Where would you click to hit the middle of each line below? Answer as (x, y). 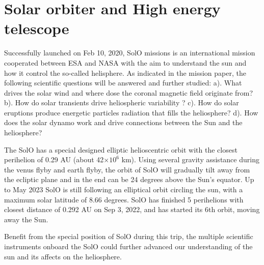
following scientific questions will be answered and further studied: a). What (123, 83)
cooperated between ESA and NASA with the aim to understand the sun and (125, 62)
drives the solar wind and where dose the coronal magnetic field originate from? (129, 92)
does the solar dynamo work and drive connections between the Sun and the (123, 122)
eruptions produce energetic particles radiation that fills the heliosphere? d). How (131, 112)
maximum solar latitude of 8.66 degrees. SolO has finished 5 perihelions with (124, 199)
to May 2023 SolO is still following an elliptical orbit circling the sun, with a (124, 189)
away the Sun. (26, 219)
